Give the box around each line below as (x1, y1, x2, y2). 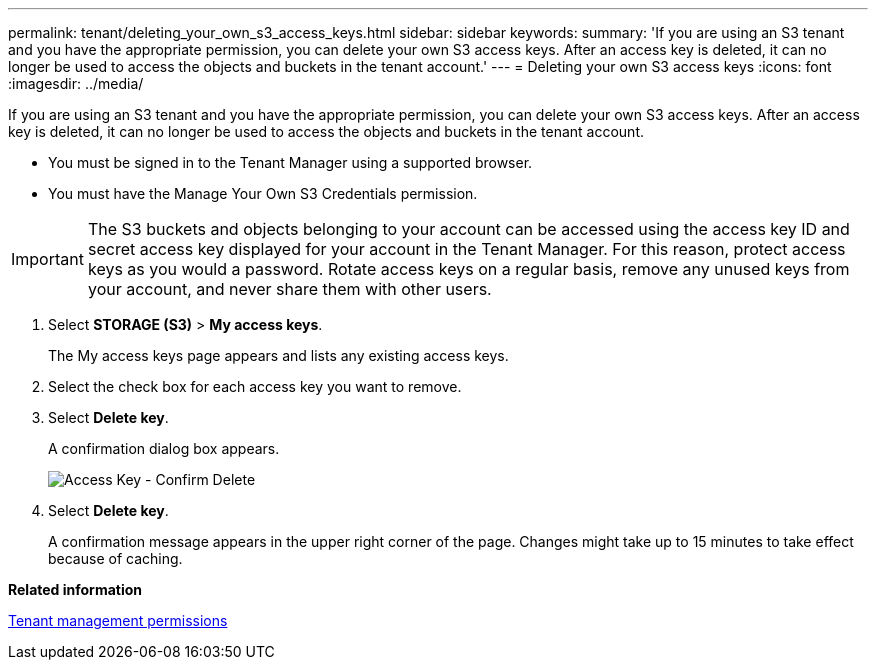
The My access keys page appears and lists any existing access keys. (48, 347, 509, 364)
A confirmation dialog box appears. (48, 440, 280, 457)
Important (11, 249, 84, 269)
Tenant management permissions (8, 612, 228, 629)
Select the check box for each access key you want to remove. (48, 378, 462, 395)
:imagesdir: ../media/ (8, 75, 144, 92)
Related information (8, 581, 143, 598)
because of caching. (48, 550, 183, 567)
